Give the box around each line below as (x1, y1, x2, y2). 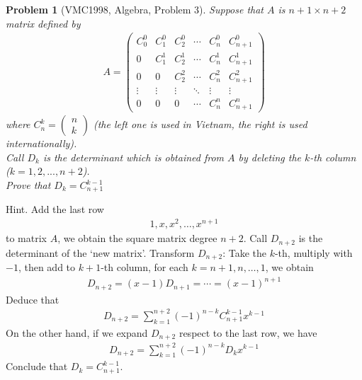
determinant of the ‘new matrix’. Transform (6, 245, 195, 260)
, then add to (18, 260, 76, 275)
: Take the (222, 245, 266, 260)
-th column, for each (101, 260, 188, 275)
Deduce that (6, 292, 60, 306)
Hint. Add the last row (6, 202, 104, 217)
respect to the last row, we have (179, 325, 317, 340)
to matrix (6, 231, 47, 246)
